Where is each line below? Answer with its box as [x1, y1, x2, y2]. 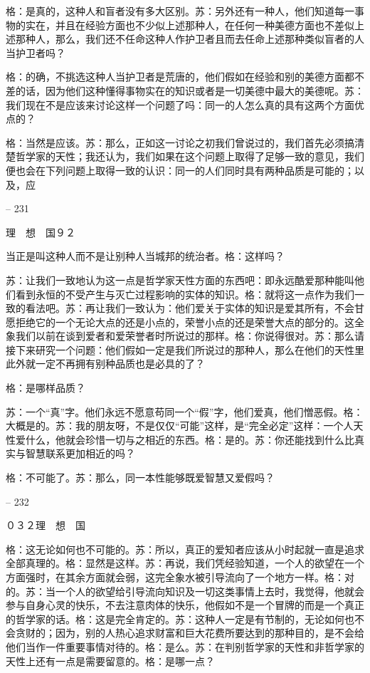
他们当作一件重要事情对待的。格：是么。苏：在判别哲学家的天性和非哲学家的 [6, 639, 364, 654]
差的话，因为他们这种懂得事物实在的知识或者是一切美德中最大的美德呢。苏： [6, 83, 364, 98]
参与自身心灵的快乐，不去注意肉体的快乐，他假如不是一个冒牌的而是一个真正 [6, 598, 364, 612]
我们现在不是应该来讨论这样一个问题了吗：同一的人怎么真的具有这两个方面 [6, 97, 354, 112]
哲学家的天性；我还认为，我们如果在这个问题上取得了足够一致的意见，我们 [15, 149, 364, 164]
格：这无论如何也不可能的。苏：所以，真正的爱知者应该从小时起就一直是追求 [6, 541, 364, 556]
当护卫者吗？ [6, 45, 65, 60]
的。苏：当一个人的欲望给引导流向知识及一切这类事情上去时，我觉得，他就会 [6, 583, 364, 598]
